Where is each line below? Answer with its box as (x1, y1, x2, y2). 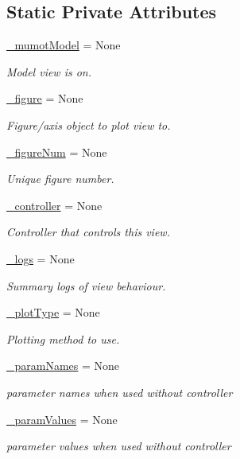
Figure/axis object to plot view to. (6, 116, 171, 133)
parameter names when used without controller (6, 383, 233, 400)
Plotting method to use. (6, 330, 120, 347)
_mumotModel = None (6, 37, 121, 53)
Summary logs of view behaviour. (6, 277, 166, 294)
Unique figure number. (6, 170, 114, 187)
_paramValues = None (6, 410, 118, 427)
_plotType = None (6, 304, 100, 321)
